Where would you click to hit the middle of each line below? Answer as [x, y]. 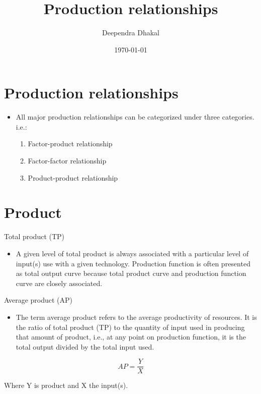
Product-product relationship [73, 177]
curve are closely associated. [59, 283]
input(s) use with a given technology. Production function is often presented [133, 263]
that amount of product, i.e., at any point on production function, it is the [131, 337]
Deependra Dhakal [130, 33]
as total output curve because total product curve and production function [131, 273]
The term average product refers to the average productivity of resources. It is [136, 317]
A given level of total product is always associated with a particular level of [132, 253]
